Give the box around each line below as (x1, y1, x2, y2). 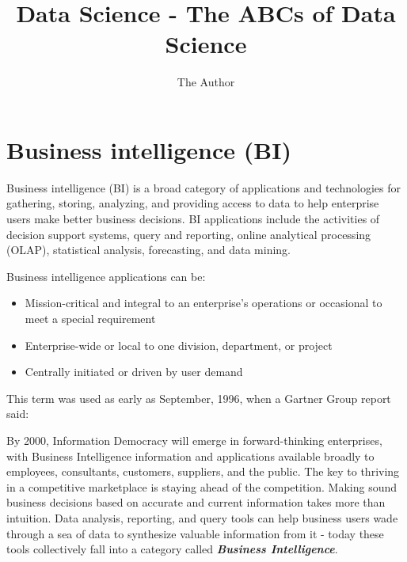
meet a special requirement (25, 310, 156, 326)
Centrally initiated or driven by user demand (25, 363, 243, 380)
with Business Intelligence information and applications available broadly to (6, 447, 375, 464)
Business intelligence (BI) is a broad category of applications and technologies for (6, 179, 401, 196)
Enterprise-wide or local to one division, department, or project (25, 336, 333, 353)
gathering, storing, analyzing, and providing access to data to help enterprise (6, 195, 379, 211)
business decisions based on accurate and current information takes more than (6, 494, 386, 511)
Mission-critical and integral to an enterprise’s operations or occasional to (25, 294, 382, 311)
